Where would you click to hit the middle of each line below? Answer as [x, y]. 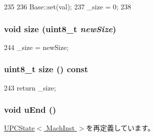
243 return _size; [30, 87]
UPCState [20, 128]
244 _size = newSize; [36, 47]
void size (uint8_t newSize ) [60, 28]
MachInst [60, 128]
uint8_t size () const [46, 69]
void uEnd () [30, 110]
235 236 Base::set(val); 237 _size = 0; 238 [68, 6]
